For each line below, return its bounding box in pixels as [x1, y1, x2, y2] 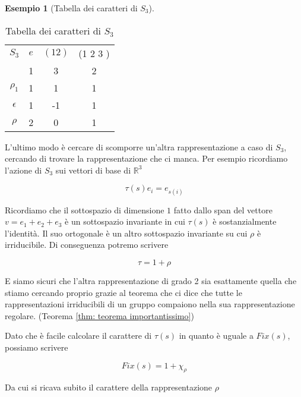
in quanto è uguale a [179, 329, 254, 342]
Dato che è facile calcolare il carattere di [5, 329, 152, 342]
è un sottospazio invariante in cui [65, 215, 185, 228]
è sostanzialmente [213, 215, 277, 228]
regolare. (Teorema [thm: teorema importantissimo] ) [5, 309, 194, 322]
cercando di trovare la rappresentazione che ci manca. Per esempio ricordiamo [5, 152, 288, 165]
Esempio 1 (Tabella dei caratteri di [5, 2, 138, 14]
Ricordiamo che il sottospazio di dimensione [5, 203, 164, 216]
